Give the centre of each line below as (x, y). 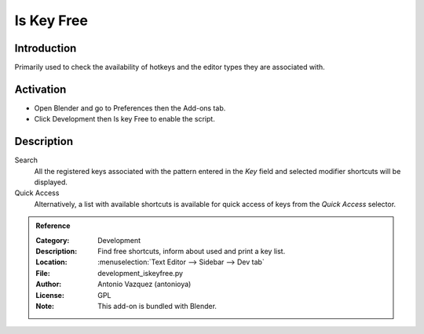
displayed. (51, 182)
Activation (40, 89)
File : (43, 273)
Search (26, 160)
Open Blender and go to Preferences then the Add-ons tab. (130, 108)
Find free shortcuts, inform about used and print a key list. (192, 251)
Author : (49, 284)
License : (50, 295)
